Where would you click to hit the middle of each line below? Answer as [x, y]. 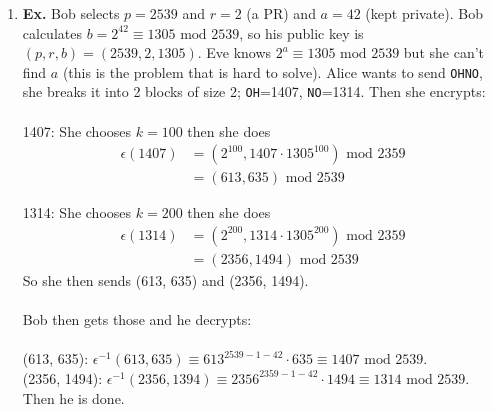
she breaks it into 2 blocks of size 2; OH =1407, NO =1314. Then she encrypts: [254, 91]
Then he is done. [73, 397]
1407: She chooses [77, 130]
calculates [52, 32]
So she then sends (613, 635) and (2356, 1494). [165, 280]
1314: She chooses [77, 212]
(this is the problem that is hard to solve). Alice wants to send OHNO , [272, 71]
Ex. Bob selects [71, 13]
